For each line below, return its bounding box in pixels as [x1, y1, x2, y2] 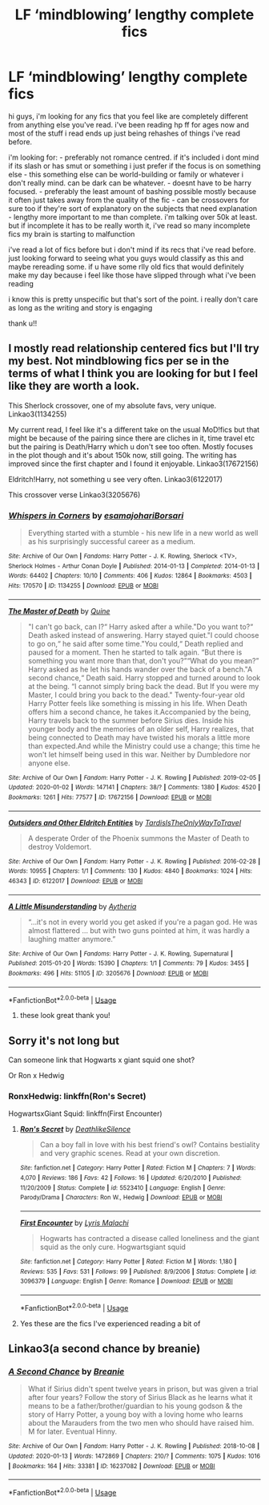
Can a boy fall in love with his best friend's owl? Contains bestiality [39, 1140, 260, 1150]
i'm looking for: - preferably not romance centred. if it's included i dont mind [8, 152, 259, 162]
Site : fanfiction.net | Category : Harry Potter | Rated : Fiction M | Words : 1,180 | [19, 1257, 237, 1265]
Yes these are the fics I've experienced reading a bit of [19, 1318, 201, 1329]
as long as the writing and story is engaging [8, 302, 153, 312]
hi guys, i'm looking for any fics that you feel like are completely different [8, 111, 248, 121]
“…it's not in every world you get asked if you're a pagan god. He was [27, 917, 258, 927]
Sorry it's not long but [8, 1033, 120, 1048]
